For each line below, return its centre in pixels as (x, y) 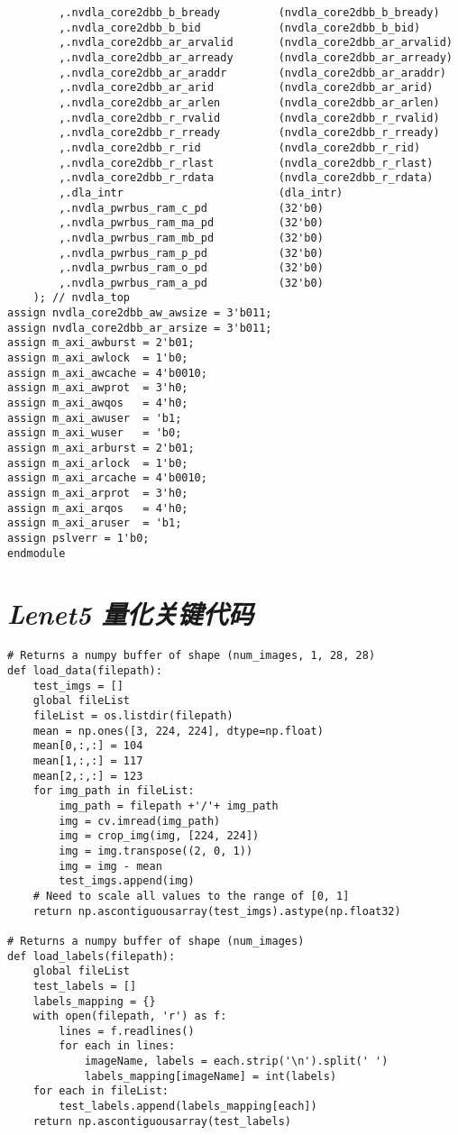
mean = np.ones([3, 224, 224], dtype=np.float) (178, 731)
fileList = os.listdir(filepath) (133, 716)
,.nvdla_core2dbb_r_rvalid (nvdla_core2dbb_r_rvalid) (249, 118)
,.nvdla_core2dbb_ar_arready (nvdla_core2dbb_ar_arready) (256, 57)
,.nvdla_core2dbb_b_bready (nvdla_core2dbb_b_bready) (249, 13)
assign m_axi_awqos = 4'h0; (98, 403)
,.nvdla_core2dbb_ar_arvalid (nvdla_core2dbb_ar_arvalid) (256, 43)
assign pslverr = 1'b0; (78, 538)
